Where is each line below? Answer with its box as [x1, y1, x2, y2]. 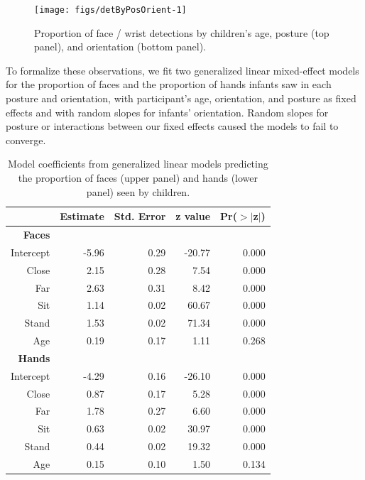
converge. [6, 132, 46, 147]
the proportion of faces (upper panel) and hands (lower [18, 170, 258, 185]
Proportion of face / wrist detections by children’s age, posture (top [34, 25, 329, 40]
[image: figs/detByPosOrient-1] [34, 5, 187, 15]
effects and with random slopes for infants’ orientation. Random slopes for [6, 104, 329, 119]
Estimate [60, 209, 104, 224]
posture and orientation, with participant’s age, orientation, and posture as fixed [6, 91, 356, 106]
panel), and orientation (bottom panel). [34, 39, 206, 54]
